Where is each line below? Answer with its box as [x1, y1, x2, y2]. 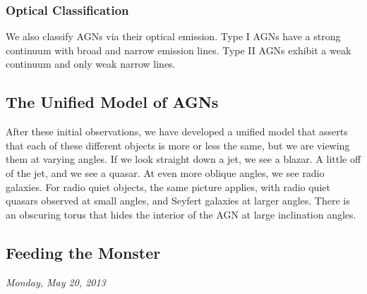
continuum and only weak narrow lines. [6, 56, 176, 71]
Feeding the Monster [6, 241, 161, 263]
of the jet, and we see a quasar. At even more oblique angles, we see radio [6, 165, 325, 180]
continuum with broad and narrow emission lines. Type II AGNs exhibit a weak [6, 42, 351, 57]
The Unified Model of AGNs [6, 91, 219, 113]
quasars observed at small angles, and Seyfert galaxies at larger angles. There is [6, 193, 350, 208]
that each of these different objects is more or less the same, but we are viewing [6, 137, 350, 152]
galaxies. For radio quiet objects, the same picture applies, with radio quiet [6, 179, 330, 194]
